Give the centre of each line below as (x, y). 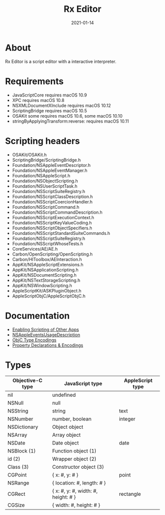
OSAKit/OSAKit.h (29, 155)
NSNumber (20, 419)
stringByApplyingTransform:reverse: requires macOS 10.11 (70, 121)
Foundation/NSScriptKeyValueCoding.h (52, 223)
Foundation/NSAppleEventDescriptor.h (51, 165)
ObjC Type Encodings (34, 340)
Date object (66, 443)
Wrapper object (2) (74, 459)
